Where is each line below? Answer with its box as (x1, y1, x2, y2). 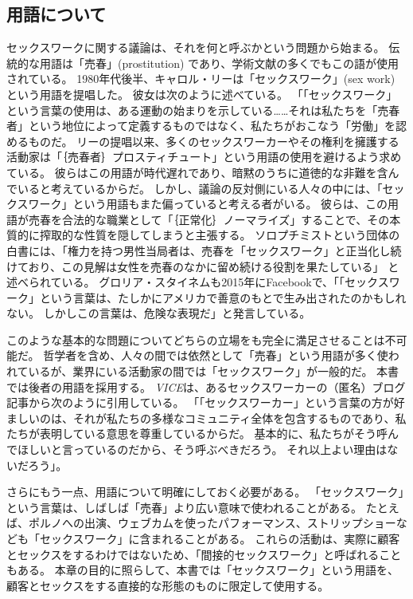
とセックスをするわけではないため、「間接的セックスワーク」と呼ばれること (6, 546, 402, 562)
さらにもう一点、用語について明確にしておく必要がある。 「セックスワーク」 (6, 483, 404, 500)
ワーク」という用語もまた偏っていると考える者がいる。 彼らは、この (28, 195, 388, 212)
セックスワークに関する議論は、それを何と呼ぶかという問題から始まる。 (6, 39, 385, 56)
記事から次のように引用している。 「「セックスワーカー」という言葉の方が (6, 394, 394, 411)
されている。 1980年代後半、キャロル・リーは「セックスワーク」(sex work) (6, 70, 395, 87)
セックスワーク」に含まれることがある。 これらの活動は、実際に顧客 (39, 530, 400, 547)
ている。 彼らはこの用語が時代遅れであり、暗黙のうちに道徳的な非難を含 (6, 164, 388, 180)
